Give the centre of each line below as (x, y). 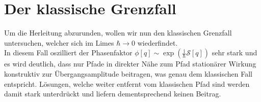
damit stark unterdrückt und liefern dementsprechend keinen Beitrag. (113, 94)
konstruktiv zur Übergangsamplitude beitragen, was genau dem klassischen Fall (128, 73)
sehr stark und (234, 53)
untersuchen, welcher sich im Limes (59, 42)
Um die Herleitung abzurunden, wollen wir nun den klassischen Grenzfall (118, 33)
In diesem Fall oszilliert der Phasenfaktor (68, 53)
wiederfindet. (158, 42)
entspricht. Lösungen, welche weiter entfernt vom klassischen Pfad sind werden (127, 83)
